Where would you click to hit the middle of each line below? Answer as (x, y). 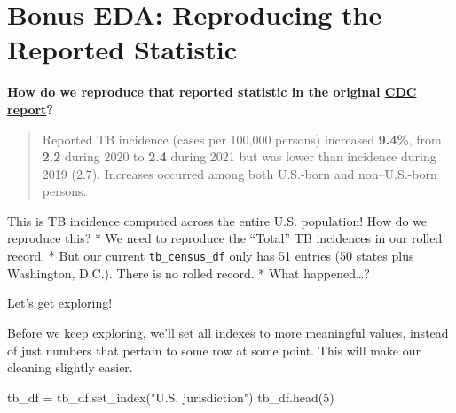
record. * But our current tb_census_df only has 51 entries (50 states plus (211, 256)
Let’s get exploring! (60, 303)
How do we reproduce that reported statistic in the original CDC (212, 92)
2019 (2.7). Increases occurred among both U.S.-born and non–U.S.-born (240, 173)
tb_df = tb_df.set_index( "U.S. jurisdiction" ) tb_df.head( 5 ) (171, 397)
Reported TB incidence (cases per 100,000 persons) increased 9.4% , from (242, 139)
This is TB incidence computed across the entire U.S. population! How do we (217, 220)
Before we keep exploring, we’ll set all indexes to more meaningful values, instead (228, 332)
